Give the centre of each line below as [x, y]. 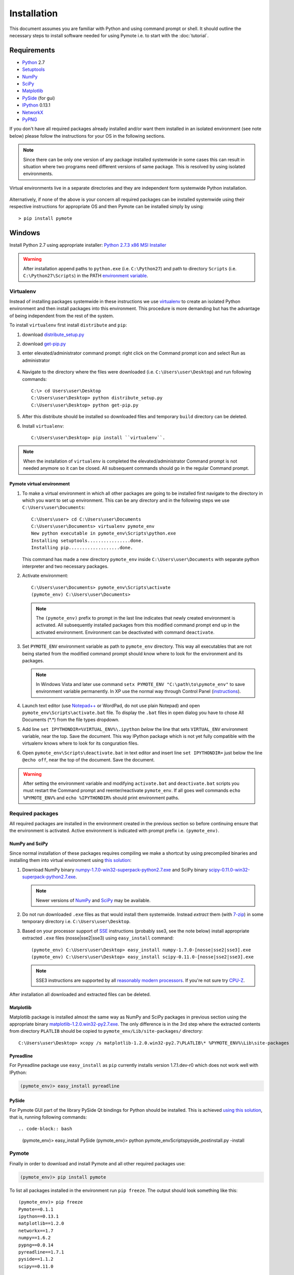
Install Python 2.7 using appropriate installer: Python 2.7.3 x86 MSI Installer [88, 245]
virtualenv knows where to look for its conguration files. [80, 743]
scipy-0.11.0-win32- [229, 870]
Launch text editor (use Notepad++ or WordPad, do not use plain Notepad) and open [111, 705]
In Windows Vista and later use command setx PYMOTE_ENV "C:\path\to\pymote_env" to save [140, 684]
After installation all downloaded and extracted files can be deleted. [80, 994]
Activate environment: [45, 576]
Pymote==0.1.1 [36, 1209]
